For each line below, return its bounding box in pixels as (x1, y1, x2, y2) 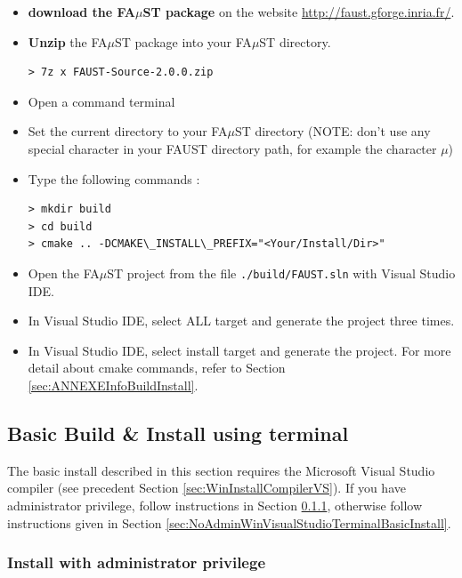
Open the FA (28, 263, 100, 282)
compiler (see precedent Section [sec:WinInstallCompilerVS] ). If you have (7, 478, 406, 497)
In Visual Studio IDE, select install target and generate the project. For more (28, 341, 451, 359)
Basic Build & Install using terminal (7, 419, 349, 446)
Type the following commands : (28, 169, 200, 188)
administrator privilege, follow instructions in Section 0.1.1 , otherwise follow (7, 495, 423, 514)
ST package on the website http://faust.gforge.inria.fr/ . (142, 3, 455, 20)
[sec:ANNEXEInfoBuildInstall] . (28, 375, 199, 394)
